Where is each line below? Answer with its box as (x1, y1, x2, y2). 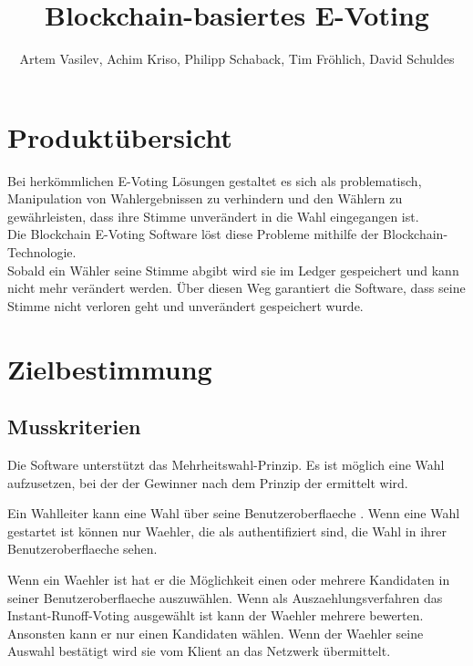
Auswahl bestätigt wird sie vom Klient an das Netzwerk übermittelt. (7, 641, 391, 661)
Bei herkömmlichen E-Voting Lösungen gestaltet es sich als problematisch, (7, 171, 422, 190)
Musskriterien (7, 412, 141, 441)
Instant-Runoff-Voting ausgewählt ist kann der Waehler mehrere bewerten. (7, 606, 424, 625)
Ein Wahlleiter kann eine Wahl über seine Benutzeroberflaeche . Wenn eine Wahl (7, 504, 460, 523)
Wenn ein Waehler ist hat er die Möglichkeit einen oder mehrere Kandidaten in (7, 569, 450, 588)
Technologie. (7, 243, 77, 262)
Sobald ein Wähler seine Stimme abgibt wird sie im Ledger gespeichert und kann (7, 260, 459, 279)
